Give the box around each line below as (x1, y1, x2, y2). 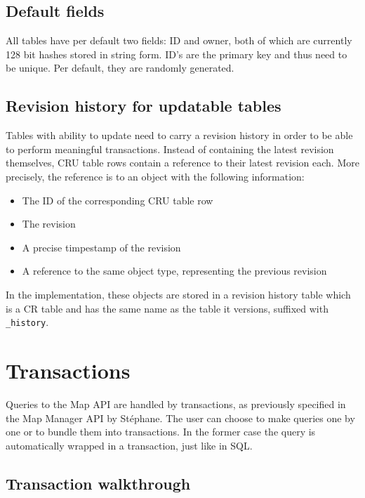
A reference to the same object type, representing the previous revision (22, 263, 327, 278)
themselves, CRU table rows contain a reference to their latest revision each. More (6, 155, 359, 170)
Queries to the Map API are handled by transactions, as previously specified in (6, 396, 346, 411)
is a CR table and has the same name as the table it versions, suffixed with (6, 301, 328, 315)
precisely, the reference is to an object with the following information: (6, 169, 305, 183)
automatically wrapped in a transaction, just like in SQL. (6, 438, 253, 452)
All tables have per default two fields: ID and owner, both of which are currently (6, 33, 352, 48)
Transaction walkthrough (6, 472, 191, 494)
